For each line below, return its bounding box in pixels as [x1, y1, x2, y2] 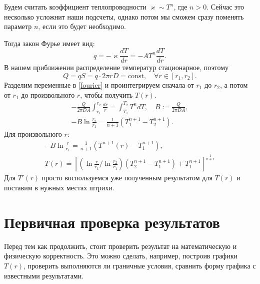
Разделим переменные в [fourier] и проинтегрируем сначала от [4, 80, 194, 90]
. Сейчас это [206, 2, 244, 12]
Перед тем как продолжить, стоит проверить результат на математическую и [4, 240, 237, 251]
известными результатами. [4, 270, 84, 280]
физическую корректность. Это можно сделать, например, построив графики [4, 250, 237, 261]
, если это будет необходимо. [38, 21, 126, 32]
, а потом [220, 80, 248, 90]
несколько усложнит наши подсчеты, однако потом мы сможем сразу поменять [4, 11, 244, 22]
